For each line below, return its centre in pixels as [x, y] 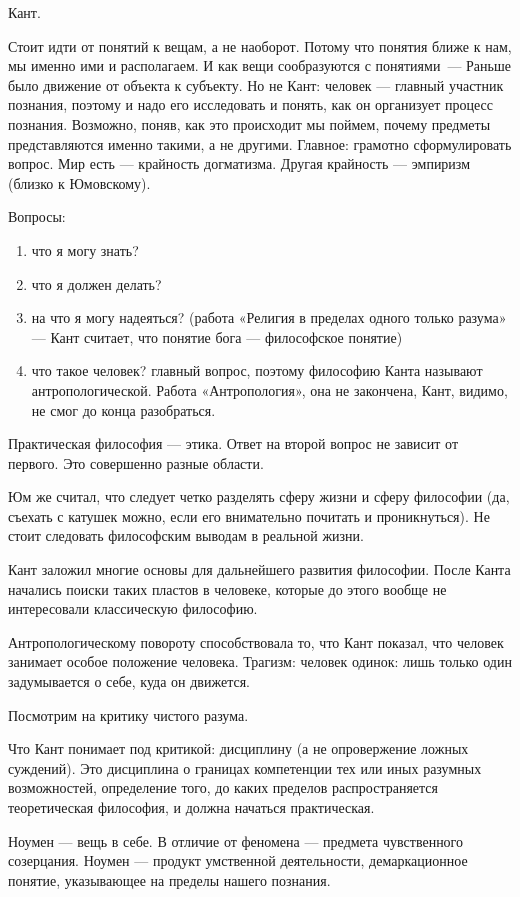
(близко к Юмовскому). [79, 182]
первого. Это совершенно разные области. [136, 462]
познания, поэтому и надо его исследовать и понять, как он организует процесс [250, 104]
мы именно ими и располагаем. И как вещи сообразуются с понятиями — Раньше [259, 65]
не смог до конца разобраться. [123, 409]
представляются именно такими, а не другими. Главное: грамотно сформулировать [260, 143]
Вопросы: [37, 216]
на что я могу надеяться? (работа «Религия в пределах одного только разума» [269, 317]
